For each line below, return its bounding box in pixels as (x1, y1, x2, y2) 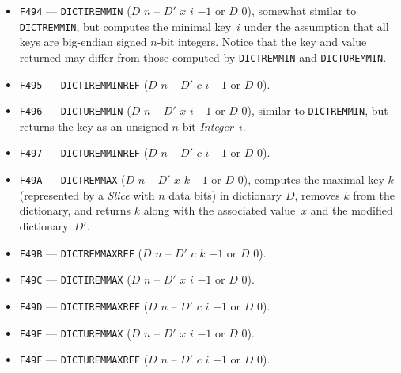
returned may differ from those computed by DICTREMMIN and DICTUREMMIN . (19, 48, 387, 65)
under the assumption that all (244, 17, 389, 34)
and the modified (310, 202, 393, 219)
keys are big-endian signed (19, 33, 147, 50)
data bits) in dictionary (168, 186, 282, 203)
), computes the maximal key (243, 171, 384, 188)
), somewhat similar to (247, 2, 357, 18)
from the (353, 186, 395, 203)
